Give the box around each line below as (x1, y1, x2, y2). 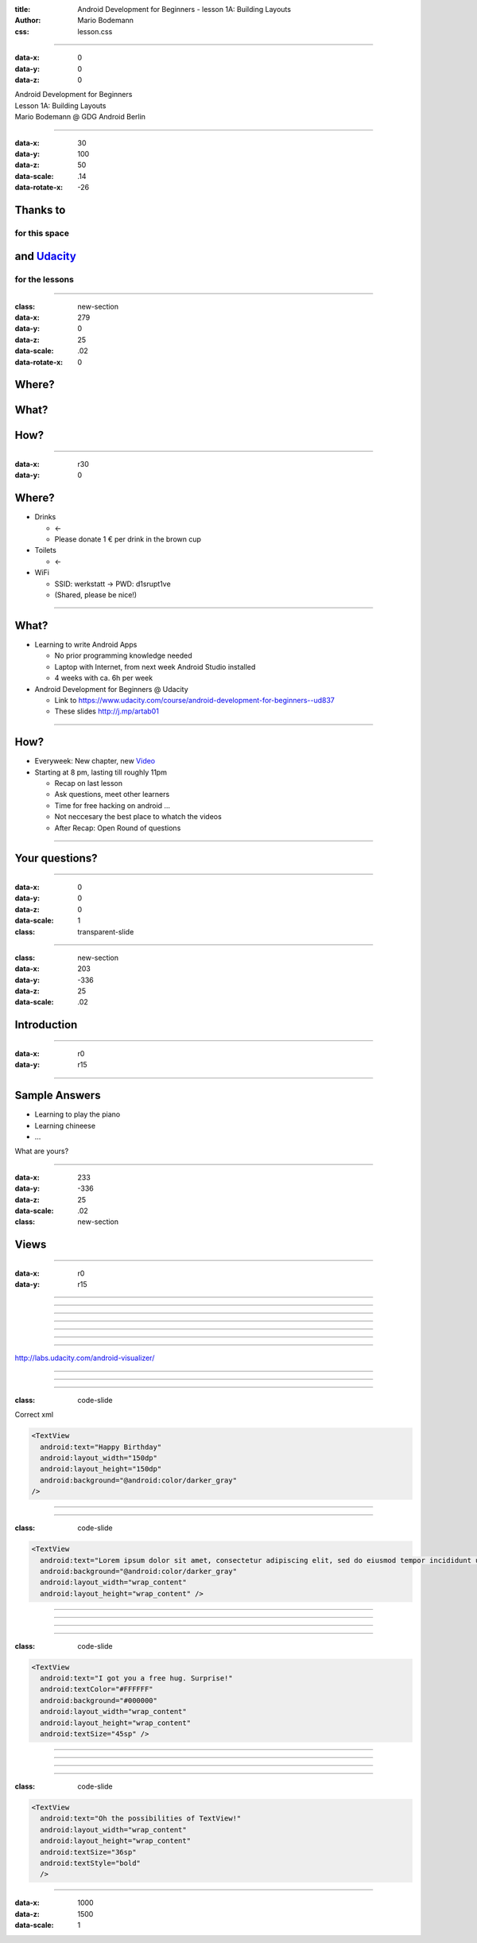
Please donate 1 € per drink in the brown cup (54, 534, 202, 544)
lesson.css (77, 26, 113, 36)
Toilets (34, 546, 57, 555)
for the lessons (14, 274, 75, 286)
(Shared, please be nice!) (54, 590, 138, 600)
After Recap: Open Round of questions (54, 823, 181, 833)
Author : (14, 16, 41, 25)
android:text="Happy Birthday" (40, 1442, 162, 1451)
